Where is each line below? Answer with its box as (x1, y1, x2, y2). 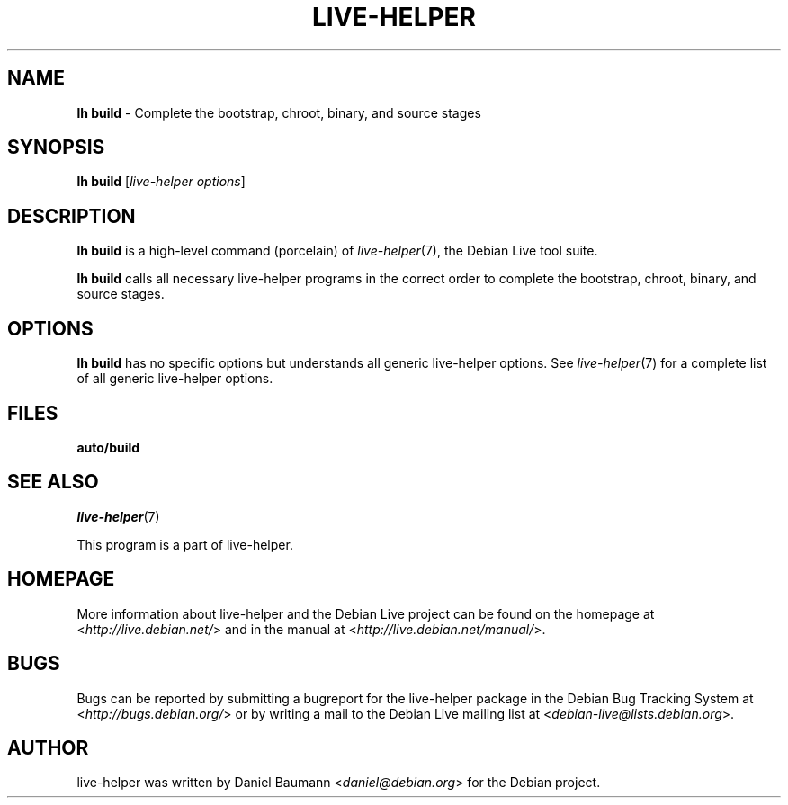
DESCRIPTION (7, 204, 136, 228)
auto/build (76, 439, 140, 455)
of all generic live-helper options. (76, 371, 273, 387)
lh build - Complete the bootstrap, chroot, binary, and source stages (76, 104, 481, 121)
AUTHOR (7, 736, 89, 759)
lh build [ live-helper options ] (76, 174, 246, 190)
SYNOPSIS (7, 136, 105, 159)
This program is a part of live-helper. (76, 536, 293, 552)
